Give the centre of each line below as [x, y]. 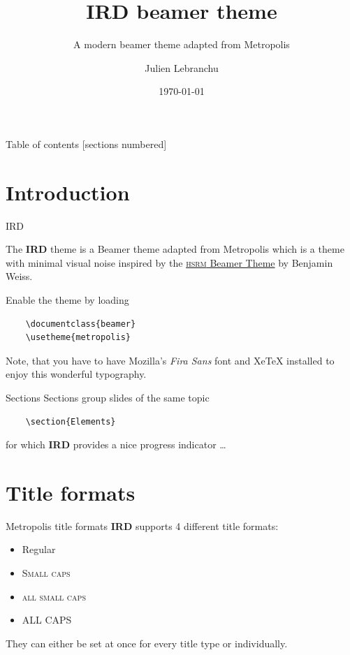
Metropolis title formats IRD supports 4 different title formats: [142, 525]
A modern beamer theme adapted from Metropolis [182, 44]
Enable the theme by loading [67, 300]
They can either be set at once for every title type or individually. [147, 643]
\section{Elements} [71, 421]
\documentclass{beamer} [81, 324]
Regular [39, 549]
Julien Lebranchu [182, 67]
